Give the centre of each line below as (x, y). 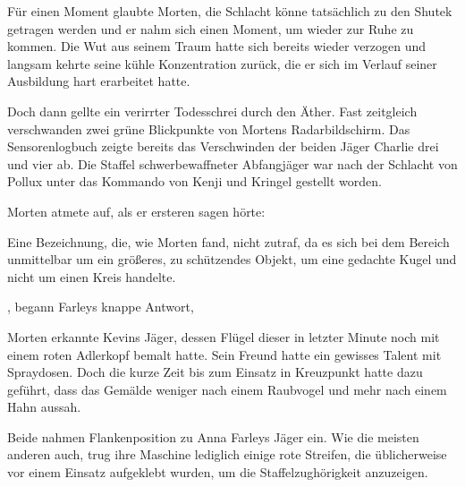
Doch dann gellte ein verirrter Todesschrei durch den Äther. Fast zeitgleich (212, 111)
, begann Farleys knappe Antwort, (101, 307)
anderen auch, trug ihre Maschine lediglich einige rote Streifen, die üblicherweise (227, 454)
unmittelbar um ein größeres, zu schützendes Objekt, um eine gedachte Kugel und (232, 259)
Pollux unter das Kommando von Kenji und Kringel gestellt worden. (194, 181)
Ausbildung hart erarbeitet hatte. (99, 81)
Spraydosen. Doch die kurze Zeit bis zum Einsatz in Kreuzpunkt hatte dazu (215, 372)
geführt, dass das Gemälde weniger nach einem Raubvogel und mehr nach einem (227, 389)
